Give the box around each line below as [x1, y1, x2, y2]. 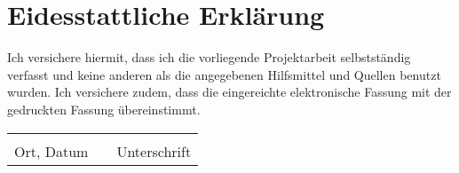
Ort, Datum [14, 140, 89, 161]
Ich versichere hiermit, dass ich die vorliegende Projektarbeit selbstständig [7, 48, 411, 67]
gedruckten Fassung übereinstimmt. [7, 99, 201, 118]
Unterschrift [116, 140, 192, 161]
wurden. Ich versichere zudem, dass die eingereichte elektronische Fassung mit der [7, 83, 452, 101]
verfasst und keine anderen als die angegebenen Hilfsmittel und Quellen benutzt [7, 65, 441, 83]
